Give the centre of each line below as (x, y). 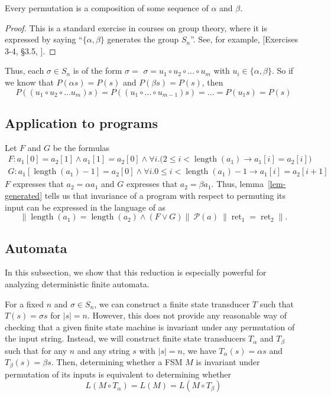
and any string (103, 350)
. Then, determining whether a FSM (117, 362)
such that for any (36, 350)
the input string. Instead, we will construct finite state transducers (125, 338)
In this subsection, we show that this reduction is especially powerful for (136, 272)
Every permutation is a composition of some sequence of (107, 8)
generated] (24, 196)
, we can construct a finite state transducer (172, 304)
